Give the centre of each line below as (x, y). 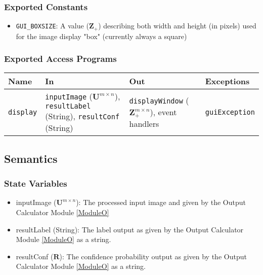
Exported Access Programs (60, 59)
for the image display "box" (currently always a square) (101, 36)
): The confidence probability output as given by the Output (153, 256)
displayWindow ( (159, 100)
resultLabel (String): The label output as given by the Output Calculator (130, 229)
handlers (144, 124)
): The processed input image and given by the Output (161, 202)
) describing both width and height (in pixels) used (177, 26)
